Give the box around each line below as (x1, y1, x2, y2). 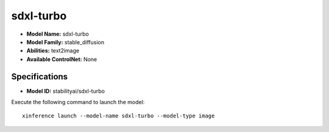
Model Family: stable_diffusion (26, 38, 105, 45)
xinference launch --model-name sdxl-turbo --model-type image (22, 113, 215, 119)
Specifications (11, 71, 68, 82)
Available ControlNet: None (26, 55, 97, 63)
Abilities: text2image (26, 47, 79, 54)
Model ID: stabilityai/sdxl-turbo (26, 87, 105, 94)
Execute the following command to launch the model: (11, 99, 145, 106)
